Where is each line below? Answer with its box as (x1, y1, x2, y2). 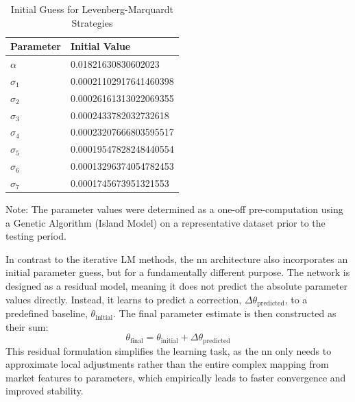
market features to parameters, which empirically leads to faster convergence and (5, 370, 346, 384)
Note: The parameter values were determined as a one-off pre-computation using (5, 202, 343, 216)
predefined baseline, (5, 306, 88, 321)
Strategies (71, 15, 113, 29)
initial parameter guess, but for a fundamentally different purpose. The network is (5, 265, 350, 279)
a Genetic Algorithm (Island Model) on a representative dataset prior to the (5, 215, 326, 229)
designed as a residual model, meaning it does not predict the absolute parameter (5, 279, 348, 292)
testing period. (5, 229, 66, 243)
